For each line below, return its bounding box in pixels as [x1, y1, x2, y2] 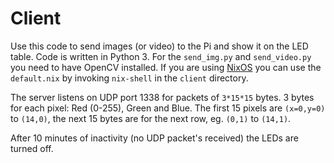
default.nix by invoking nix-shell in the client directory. [10, 72, 249, 84]
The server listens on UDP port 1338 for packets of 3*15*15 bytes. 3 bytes [10, 91, 315, 103]
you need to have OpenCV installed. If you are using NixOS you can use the [10, 61, 322, 73]
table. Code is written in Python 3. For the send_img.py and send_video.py [10, 50, 312, 62]
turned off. [10, 142, 54, 154]
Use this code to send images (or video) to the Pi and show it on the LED [10, 40, 309, 52]
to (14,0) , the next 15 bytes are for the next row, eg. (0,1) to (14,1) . [10, 112, 292, 124]
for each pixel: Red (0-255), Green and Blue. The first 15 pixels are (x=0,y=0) [10, 102, 326, 114]
